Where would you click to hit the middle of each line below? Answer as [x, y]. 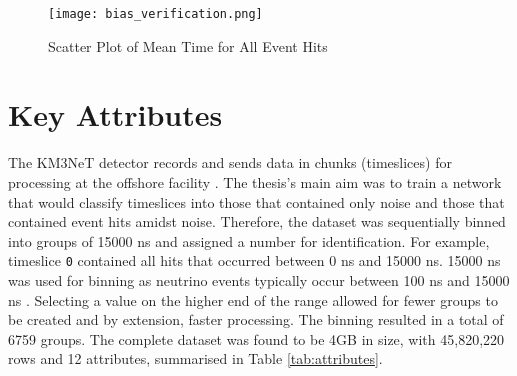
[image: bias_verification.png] [155, 14]
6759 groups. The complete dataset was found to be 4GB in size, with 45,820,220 [256, 338]
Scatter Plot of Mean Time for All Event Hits [188, 45]
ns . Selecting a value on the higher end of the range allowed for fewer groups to [253, 299]
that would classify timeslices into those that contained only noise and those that [256, 201]
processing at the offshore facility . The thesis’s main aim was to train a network [255, 181]
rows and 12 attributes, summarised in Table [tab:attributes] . [195, 358]
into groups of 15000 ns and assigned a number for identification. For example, [249, 240]
